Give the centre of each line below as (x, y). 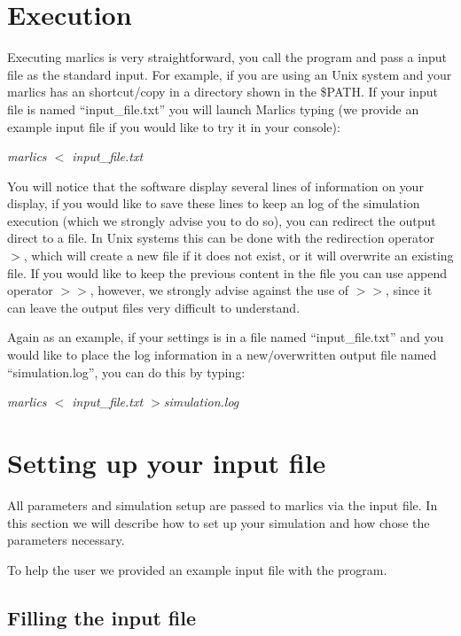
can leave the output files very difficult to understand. (154, 307)
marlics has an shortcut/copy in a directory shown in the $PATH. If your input (223, 92)
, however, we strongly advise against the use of (219, 290)
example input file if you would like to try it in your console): (174, 126)
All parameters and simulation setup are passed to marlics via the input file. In (223, 504)
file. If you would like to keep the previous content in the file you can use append (227, 272)
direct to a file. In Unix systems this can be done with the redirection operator (221, 238)
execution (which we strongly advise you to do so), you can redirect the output (222, 220)
